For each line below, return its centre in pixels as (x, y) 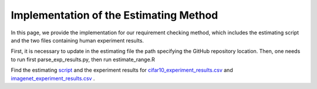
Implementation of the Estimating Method (114, 15)
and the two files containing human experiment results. (77, 40)
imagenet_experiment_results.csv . (53, 78)
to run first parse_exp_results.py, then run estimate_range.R (83, 59)
